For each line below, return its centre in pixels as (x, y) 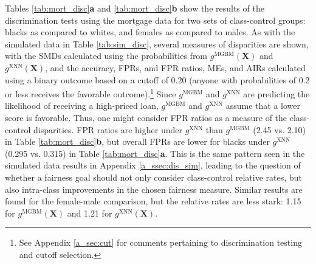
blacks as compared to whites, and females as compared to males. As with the (150, 32)
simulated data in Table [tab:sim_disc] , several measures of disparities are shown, (157, 43)
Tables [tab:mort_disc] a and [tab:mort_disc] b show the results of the (135, 8)
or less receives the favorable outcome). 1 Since (91, 93)
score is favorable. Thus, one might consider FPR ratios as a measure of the (146, 117)
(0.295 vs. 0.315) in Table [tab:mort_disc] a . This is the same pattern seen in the (155, 153)
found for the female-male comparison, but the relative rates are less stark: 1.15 (153, 201)
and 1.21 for (90, 213)
